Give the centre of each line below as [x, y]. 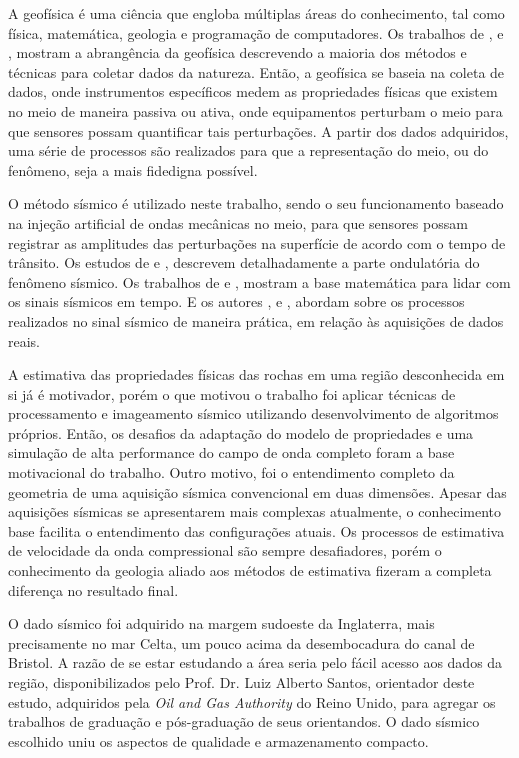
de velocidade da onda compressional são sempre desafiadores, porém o [225, 550]
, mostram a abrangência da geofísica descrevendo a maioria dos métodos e [237, 52]
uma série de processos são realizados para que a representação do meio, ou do [248, 150]
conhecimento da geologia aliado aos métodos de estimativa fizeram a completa [250, 570]
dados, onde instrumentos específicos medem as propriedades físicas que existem [253, 91]
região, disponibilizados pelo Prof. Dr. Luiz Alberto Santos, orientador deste [241, 682]
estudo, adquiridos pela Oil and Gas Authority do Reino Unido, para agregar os [252, 701]
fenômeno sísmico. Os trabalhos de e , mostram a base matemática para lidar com [259, 281]
